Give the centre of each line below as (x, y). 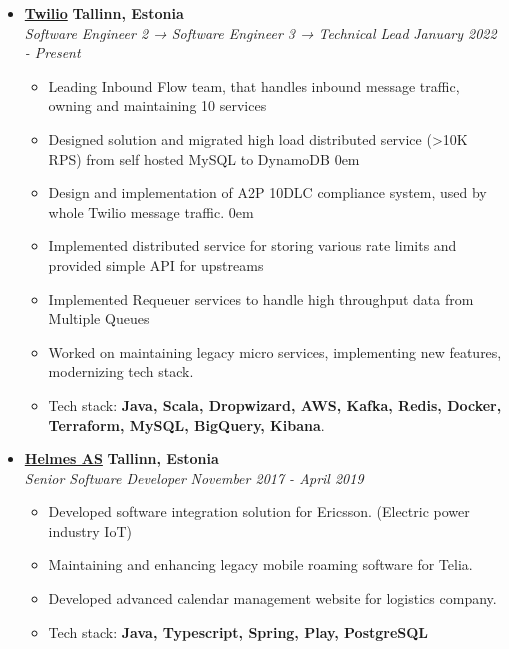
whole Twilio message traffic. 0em (151, 211)
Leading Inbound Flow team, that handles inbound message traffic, (254, 85)
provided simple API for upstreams (156, 264)
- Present (52, 52)
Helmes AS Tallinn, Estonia (121, 458)
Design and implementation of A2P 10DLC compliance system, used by (267, 192)
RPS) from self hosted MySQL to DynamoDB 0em (204, 158)
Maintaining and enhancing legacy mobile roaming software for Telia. (260, 564)
